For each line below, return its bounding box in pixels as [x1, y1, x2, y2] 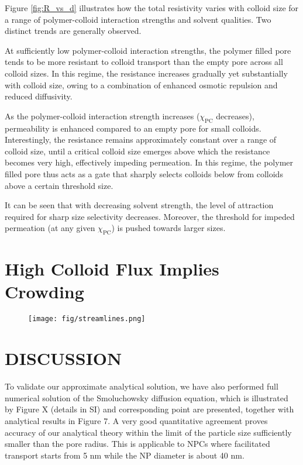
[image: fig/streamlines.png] [28, 315, 146, 323]
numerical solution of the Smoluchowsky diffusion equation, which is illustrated [5, 391, 288, 404]
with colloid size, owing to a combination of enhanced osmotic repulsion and [5, 78, 278, 91]
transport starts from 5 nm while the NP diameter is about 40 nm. [5, 449, 245, 461]
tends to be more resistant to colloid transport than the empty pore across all [5, 56, 283, 68]
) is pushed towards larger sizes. [111, 222, 226, 234]
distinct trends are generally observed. [5, 25, 142, 37]
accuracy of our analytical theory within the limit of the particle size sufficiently [5, 426, 292, 438]
